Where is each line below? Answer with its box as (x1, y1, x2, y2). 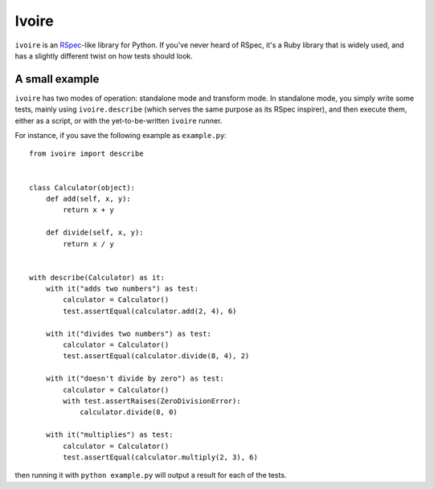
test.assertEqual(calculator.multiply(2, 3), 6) (63, 452, 259, 462)
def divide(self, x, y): (45, 228, 144, 237)
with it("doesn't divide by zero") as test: (45, 374, 224, 383)
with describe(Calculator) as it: (29, 273, 165, 282)
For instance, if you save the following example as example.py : (14, 131, 227, 141)
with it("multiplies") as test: (45, 430, 174, 439)
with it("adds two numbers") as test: (45, 284, 199, 293)
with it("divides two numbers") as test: (45, 329, 212, 338)
